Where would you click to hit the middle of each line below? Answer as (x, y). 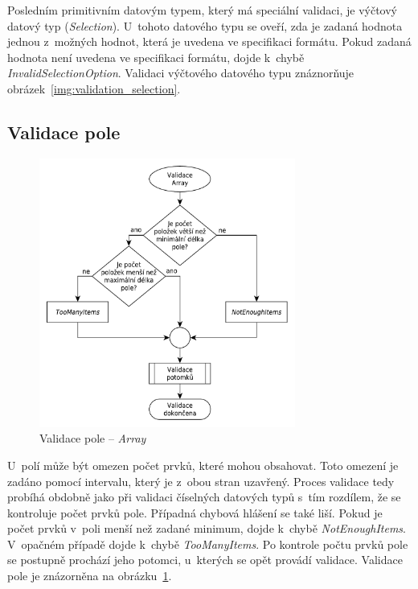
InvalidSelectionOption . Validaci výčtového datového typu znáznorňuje (181, 73)
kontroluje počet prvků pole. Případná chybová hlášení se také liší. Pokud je (195, 512)
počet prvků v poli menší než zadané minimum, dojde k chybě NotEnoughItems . (207, 528)
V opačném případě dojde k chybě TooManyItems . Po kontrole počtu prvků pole (208, 544)
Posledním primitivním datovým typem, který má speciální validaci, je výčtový (203, 10)
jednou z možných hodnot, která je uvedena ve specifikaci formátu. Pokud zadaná (209, 41)
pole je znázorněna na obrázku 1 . (90, 576)
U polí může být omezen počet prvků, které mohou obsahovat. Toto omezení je (203, 465)
